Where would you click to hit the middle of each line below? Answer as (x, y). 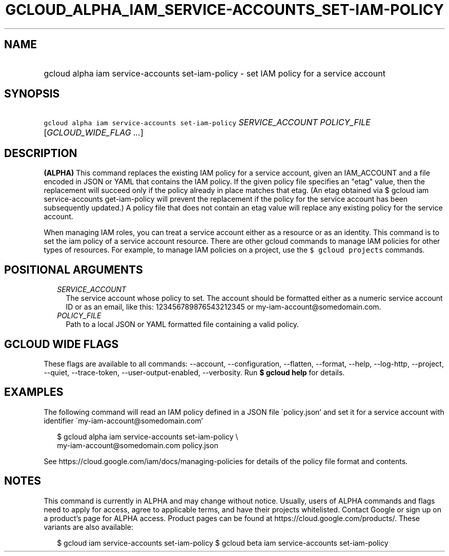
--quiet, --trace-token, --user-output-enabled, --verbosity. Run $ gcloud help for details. (194, 372)
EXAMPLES (34, 392)
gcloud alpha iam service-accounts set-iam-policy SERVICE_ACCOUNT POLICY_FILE (207, 122)
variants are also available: (88, 527)
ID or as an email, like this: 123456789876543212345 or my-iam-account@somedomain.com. (223, 307)
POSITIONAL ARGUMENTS (74, 270)
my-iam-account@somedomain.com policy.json (138, 445)
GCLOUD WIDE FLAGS (62, 344)
